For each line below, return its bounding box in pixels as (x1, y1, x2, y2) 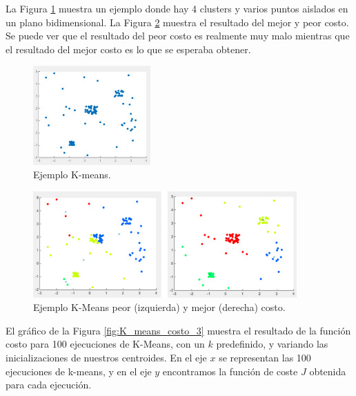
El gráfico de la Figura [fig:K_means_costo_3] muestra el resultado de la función (6, 323, 351, 337)
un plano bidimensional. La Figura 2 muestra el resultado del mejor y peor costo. (6, 15, 349, 29)
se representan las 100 (219, 350, 311, 364)
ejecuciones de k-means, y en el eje (6, 364, 152, 378)
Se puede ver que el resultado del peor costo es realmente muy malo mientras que (6, 28, 350, 43)
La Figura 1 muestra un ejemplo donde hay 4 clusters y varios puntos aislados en (6, 1, 348, 15)
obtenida (309, 364, 346, 378)
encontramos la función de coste (162, 364, 298, 378)
